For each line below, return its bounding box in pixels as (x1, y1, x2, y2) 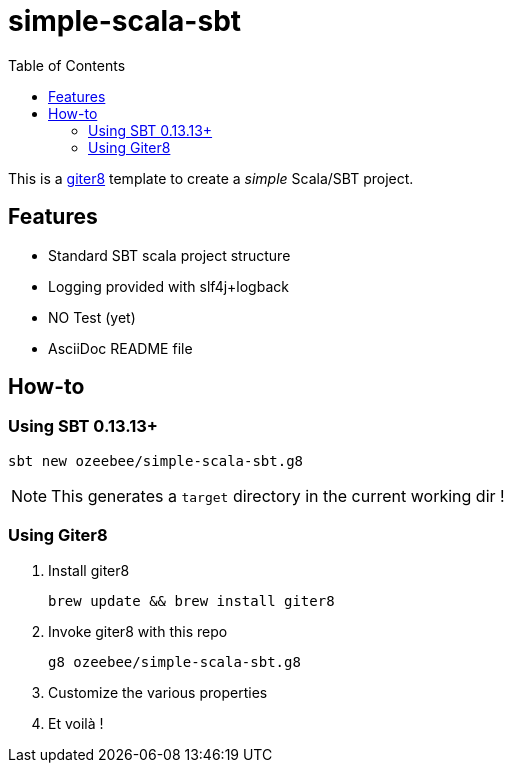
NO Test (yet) (48, 308, 136, 326)
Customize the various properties (48, 683, 268, 701)
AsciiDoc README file (48, 339, 193, 357)
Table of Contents (8, 56, 126, 74)
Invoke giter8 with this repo (48, 622, 228, 640)
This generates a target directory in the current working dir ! (51, 485, 505, 506)
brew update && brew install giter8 (48, 592, 335, 609)
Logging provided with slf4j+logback (48, 277, 289, 295)
